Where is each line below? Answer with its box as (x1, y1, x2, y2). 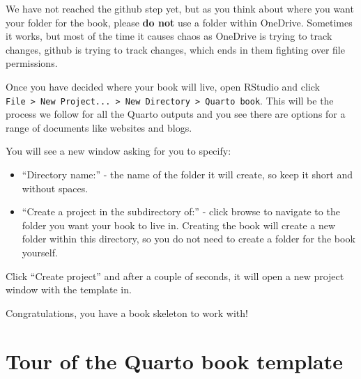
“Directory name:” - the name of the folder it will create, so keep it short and (22, 167, 353, 181)
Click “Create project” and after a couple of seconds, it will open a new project (6, 268, 344, 283)
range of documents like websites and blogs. (6, 120, 192, 134)
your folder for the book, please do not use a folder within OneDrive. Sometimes (6, 15, 353, 29)
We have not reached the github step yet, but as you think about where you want (6, 1, 354, 15)
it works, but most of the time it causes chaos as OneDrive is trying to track (6, 29, 332, 43)
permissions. (6, 56, 58, 70)
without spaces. (22, 180, 89, 195)
